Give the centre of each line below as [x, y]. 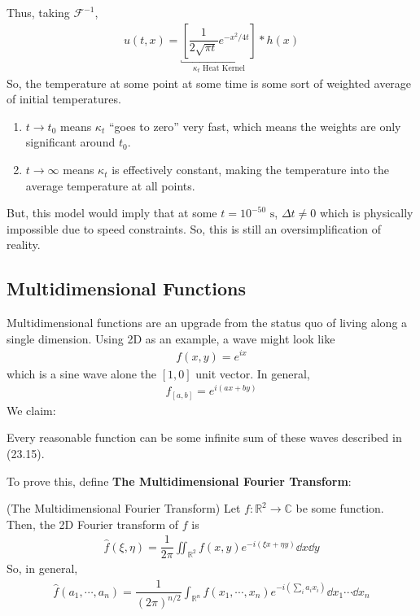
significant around [70, 142]
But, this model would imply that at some [112, 213]
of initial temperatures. [64, 99]
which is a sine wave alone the [82, 373]
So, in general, [42, 568]
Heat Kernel [224, 68]
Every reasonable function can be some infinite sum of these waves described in [204, 437]
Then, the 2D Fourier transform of [93, 524]
